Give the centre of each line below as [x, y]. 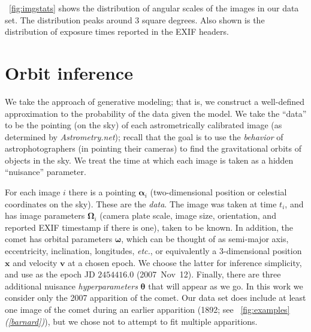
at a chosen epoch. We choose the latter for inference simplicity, [185, 262]
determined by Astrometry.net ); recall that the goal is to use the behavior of [144, 136]
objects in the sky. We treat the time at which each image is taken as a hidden [149, 160]
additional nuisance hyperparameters [71, 286]
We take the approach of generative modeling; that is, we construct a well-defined [155, 101]
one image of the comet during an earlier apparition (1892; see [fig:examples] [147, 309]
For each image [33, 192]
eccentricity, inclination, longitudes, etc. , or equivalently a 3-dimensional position [153, 251]
